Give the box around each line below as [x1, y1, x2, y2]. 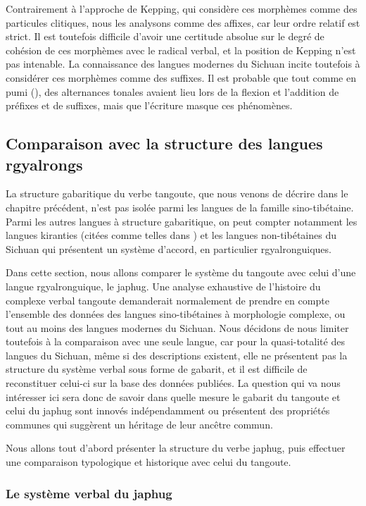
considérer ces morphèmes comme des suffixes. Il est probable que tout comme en [6, 70, 356, 85]
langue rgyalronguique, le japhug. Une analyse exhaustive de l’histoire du [6, 278, 321, 293]
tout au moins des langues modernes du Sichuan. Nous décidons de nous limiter [6, 320, 349, 335]
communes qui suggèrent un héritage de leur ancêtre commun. [6, 416, 273, 431]
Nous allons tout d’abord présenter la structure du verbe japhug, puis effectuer [6, 440, 346, 455]
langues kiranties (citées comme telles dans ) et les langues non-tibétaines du [6, 228, 336, 242]
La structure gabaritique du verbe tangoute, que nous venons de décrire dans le [6, 186, 348, 201]
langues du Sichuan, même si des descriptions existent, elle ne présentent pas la [6, 347, 348, 362]
